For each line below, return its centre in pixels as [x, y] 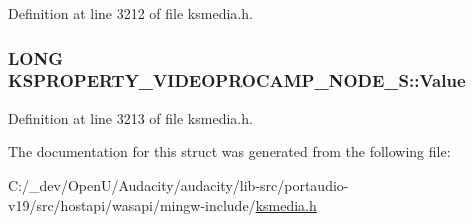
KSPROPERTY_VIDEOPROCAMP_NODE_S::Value [237, 80]
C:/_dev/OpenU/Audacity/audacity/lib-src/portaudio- [178, 184]
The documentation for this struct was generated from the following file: [229, 151]
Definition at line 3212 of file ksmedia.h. [130, 13]
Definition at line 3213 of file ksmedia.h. [130, 117]
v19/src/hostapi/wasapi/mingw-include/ [132, 204]
